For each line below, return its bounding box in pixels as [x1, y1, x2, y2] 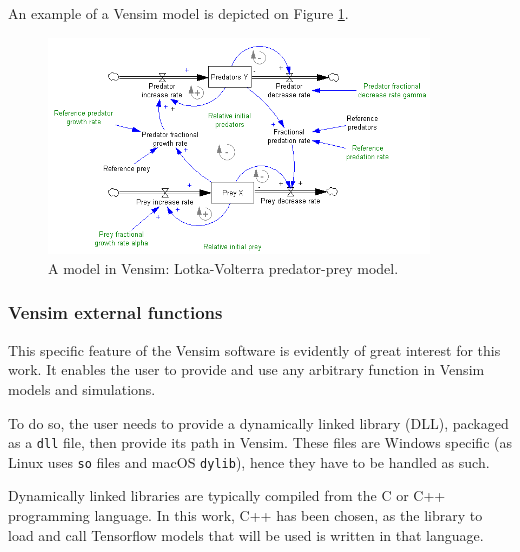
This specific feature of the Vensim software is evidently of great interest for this [8, 339, 501, 360]
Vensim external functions [8, 300, 223, 325]
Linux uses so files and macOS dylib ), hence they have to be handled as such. [8, 451, 490, 472]
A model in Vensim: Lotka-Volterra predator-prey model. [48, 257, 399, 278]
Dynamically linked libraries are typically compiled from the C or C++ [8, 485, 446, 506]
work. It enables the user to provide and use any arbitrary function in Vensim [8, 359, 485, 380]
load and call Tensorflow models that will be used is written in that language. [8, 524, 484, 545]
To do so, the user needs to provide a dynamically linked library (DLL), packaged [8, 412, 509, 433]
